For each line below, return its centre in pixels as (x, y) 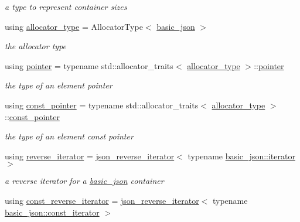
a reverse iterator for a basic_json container (84, 181)
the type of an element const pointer (69, 136)
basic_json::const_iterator (52, 212)
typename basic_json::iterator (241, 156)
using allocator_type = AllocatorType (74, 26)
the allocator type (36, 46)
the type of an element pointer (59, 85)
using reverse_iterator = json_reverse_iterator (90, 156)
